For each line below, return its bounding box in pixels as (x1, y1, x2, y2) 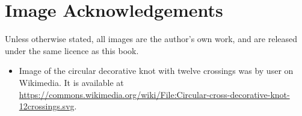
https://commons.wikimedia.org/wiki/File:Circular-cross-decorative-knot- (19, 88, 290, 100)
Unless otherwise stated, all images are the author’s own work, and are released (5, 32, 298, 45)
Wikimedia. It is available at (19, 76, 124, 88)
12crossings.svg (19, 100, 75, 112)
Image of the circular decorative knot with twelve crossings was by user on (19, 64, 294, 77)
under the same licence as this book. (5, 44, 139, 56)
